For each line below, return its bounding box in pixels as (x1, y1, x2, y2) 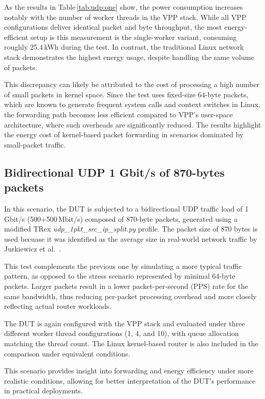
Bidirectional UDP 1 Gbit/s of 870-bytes (4, 164, 225, 180)
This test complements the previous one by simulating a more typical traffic (4, 260, 242, 271)
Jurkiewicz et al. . (4, 243, 61, 254)
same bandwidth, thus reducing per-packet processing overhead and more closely (4, 290, 257, 301)
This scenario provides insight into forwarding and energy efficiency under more (4, 365, 254, 376)
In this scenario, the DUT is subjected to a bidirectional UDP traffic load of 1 (4, 203, 249, 214)
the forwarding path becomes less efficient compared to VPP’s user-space (4, 109, 233, 119)
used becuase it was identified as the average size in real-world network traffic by (4, 233, 257, 244)
